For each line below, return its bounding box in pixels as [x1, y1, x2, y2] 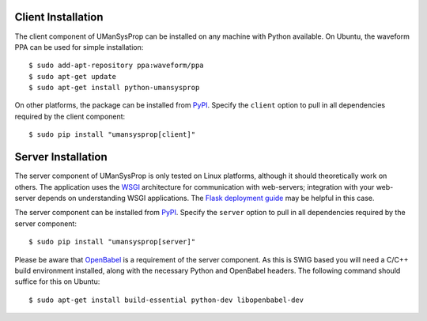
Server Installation [14, 150, 108, 164]
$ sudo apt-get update [28, 72, 117, 81]
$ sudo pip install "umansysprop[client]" [28, 130, 196, 139]
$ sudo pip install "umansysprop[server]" [28, 237, 196, 247]
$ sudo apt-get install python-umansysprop [28, 83, 200, 93]
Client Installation [14, 10, 104, 24]
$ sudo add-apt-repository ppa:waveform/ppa [28, 61, 205, 70]
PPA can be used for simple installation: [14, 42, 144, 51]
